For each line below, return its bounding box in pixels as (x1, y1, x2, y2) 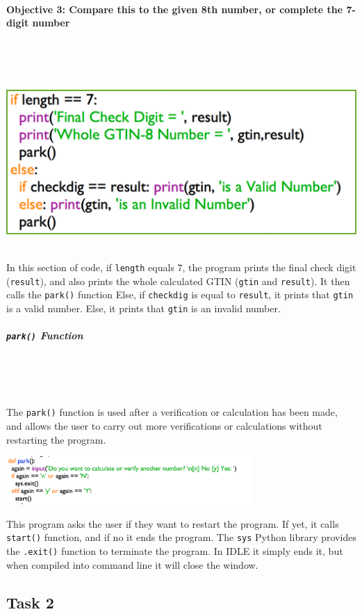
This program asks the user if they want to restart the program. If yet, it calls (6, 516, 339, 531)
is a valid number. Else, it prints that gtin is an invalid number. (6, 301, 281, 315)
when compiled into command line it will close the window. (6, 557, 258, 572)
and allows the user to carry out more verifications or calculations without (6, 419, 322, 433)
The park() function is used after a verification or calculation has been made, (6, 405, 338, 419)
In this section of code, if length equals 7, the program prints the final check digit (6, 260, 356, 275)
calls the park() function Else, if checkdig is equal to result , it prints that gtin (6, 287, 354, 302)
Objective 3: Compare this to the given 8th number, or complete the (6, 1, 343, 16)
